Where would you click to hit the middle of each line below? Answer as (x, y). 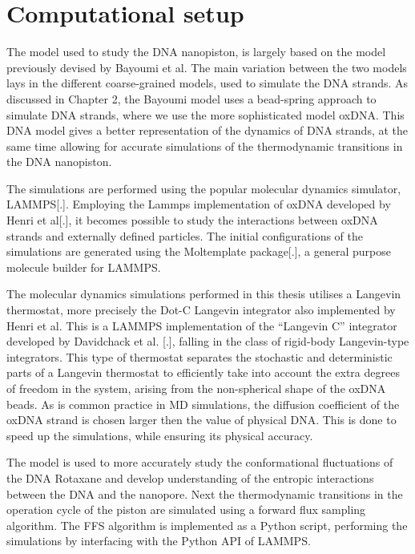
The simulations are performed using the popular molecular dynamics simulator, (204, 188)
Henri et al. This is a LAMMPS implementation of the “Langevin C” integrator (202, 325)
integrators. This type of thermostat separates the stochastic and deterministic (199, 356)
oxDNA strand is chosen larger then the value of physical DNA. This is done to (201, 420)
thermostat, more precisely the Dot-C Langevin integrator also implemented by (201, 310)
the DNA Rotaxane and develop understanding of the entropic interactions (190, 477)
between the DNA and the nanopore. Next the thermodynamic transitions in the (205, 493)
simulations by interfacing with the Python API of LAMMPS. (159, 541)
